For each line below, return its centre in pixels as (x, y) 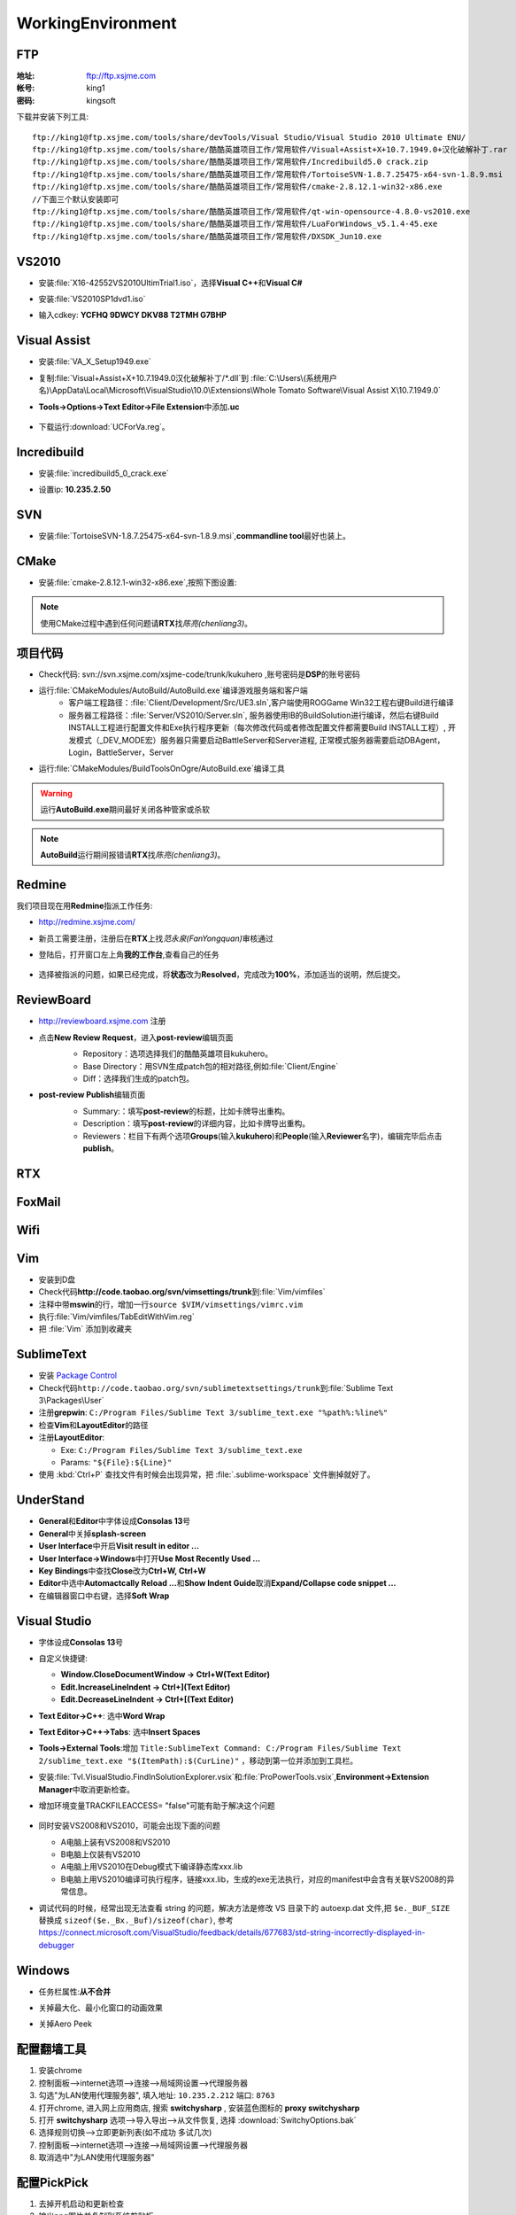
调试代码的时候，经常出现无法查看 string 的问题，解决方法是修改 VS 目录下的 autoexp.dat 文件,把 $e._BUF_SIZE (244, 1908)
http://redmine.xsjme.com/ (87, 922)
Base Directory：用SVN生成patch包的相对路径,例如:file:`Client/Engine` (211, 1066)
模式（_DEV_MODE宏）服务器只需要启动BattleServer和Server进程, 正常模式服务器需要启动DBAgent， (260, 740)
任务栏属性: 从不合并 (75, 1991)
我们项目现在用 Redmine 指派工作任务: (85, 905)
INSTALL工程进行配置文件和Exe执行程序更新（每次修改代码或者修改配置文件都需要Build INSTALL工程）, (257, 727)
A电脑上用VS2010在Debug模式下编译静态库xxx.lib (152, 1867)
